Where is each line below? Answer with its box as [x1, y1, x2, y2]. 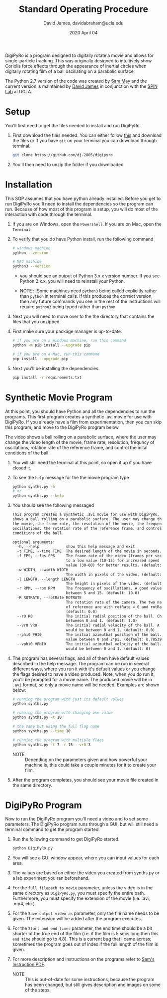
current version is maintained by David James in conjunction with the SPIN [5, 83, 158, 89]
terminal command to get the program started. [5, 826, 100, 832]
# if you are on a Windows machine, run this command [12, 338, 126, 343]
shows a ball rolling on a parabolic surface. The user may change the [12, 517, 164, 522]
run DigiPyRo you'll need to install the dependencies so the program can [5, 200, 154, 206]
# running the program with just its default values [12, 697, 124, 702]
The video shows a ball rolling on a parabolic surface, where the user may [5, 434, 157, 440]
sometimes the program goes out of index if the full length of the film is [12, 941, 158, 947]
